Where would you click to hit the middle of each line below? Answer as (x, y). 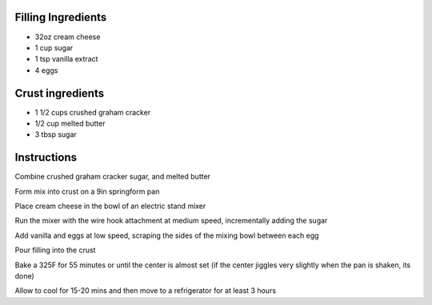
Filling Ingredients (61, 17)
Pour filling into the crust (55, 250)
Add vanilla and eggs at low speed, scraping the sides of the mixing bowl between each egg (167, 235)
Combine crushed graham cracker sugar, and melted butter (113, 177)
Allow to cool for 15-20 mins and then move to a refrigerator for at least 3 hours (145, 291)
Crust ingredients (59, 93)
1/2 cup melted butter (70, 123)
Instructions (46, 157)
